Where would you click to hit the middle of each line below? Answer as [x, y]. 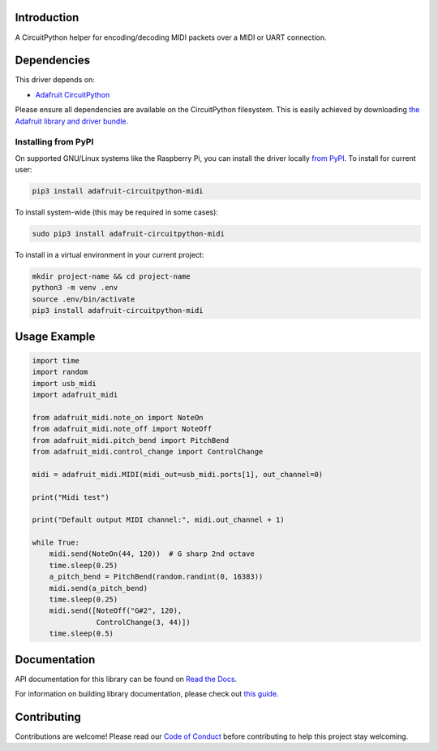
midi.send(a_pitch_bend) [99, 588]
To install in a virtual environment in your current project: [109, 255]
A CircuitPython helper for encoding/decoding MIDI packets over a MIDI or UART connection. [171, 37]
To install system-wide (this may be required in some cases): [117, 212]
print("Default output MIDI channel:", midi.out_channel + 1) [158, 520]
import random [60, 372]
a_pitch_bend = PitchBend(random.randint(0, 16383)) [156, 577]
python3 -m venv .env [75, 288]
